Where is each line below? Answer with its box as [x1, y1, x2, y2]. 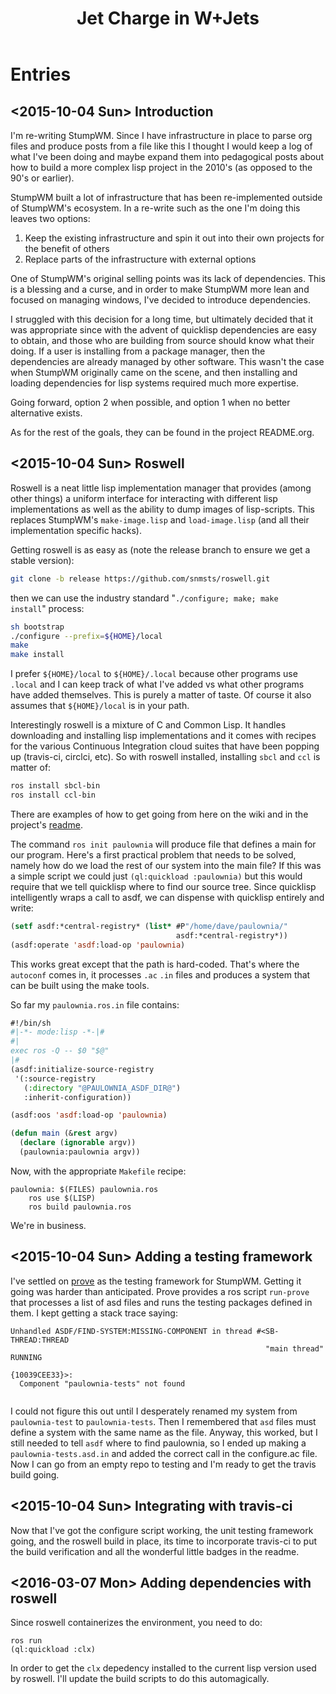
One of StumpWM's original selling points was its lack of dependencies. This [10, 273, 327, 284]
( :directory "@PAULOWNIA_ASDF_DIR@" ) [23, 1083, 182, 1093]
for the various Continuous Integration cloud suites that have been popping [10, 740, 320, 752]
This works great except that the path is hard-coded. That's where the [10, 958, 300, 970]
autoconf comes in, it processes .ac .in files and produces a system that [10, 968, 311, 981]
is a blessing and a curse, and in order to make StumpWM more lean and [10, 283, 310, 295]
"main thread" [265, 1343, 325, 1354]
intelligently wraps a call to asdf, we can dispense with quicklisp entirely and [10, 891, 325, 903]
